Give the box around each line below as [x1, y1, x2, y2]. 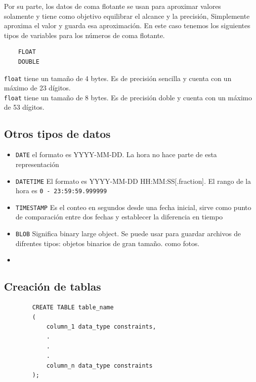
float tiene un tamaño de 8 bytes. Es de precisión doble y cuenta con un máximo [4, 92, 252, 102]
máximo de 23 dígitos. [4, 83, 71, 93]
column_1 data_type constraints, [46, 323, 156, 331]
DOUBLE [18, 58, 40, 65]
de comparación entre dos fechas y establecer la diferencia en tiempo [15, 212, 223, 222]
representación [15, 159, 59, 169]
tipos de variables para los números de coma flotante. [4, 30, 165, 40]
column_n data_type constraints [46, 362, 153, 369]
